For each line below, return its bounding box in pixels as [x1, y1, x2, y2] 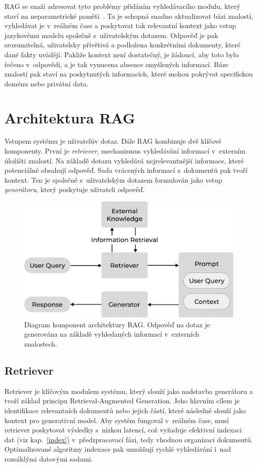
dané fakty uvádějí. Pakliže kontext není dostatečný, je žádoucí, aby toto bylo [4, 49, 239, 59]
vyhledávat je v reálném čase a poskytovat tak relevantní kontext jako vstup [4, 20, 236, 31]
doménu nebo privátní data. [4, 78, 89, 88]
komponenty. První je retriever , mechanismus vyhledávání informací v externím [4, 146, 246, 156]
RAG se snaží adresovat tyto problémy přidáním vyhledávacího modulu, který [4, 1, 240, 11]
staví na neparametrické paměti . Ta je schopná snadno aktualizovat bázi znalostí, [4, 10, 253, 21]
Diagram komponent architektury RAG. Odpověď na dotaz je [24, 319, 210, 329]
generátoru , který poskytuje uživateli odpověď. [4, 184, 145, 195]
